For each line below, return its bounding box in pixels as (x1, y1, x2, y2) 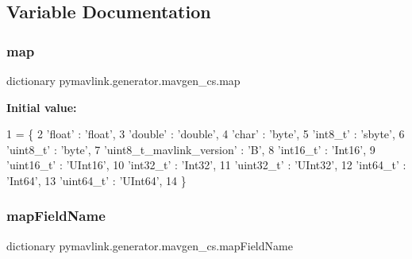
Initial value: (6, 99, 77, 115)
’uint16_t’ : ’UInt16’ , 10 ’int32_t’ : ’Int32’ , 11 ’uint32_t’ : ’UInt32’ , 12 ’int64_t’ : (6, 157, 406, 173)
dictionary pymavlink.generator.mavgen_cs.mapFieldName (6, 237, 293, 253)
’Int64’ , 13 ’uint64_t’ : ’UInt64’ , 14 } (6, 172, 187, 188)
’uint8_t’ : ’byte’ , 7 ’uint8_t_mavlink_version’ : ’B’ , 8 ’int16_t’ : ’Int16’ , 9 (6, 141, 375, 157)
